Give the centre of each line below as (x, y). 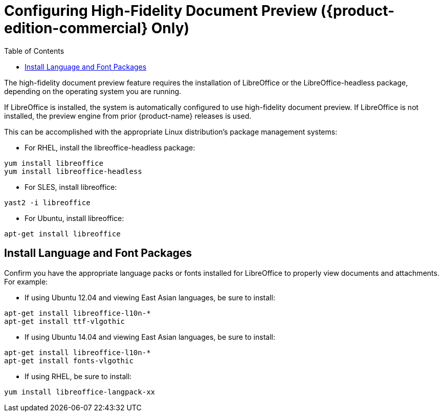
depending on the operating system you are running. (93, 91)
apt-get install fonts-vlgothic (69, 360)
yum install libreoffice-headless (73, 171)
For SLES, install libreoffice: (71, 187)
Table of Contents (34, 51)
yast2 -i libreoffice (47, 202)
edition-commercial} (76, 28)
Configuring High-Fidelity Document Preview (161, 11)
